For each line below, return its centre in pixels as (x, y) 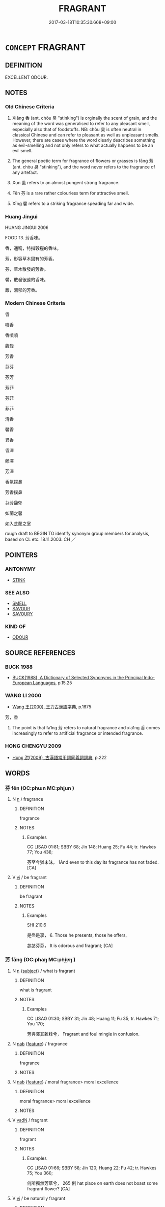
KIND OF (15, 626)
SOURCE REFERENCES (40, 653)
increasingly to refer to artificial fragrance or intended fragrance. (78, 733)
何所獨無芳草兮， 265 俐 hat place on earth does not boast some (92, 1183)
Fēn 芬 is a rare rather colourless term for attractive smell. (70, 193)
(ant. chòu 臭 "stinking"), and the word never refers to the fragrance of (84, 167)
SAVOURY (22, 614)
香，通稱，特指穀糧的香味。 (33, 248)
